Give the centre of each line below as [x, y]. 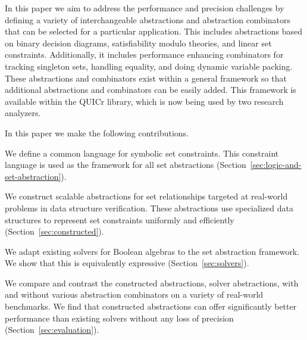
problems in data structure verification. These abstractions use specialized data [149, 208]
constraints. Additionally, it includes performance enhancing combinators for [144, 54]
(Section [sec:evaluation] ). [52, 330]
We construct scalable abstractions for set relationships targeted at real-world [146, 196]
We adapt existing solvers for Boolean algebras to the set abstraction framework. [152, 251]
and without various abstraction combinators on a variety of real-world [134, 294]
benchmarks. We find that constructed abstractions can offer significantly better [151, 306]
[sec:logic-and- [276, 165]
